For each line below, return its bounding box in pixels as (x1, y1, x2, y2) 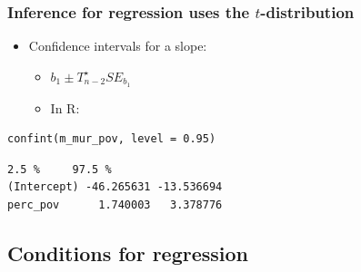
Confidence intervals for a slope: (28, 36, 207, 55)
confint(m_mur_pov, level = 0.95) (7, 132, 216, 146)
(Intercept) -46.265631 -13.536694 (7, 180, 223, 194)
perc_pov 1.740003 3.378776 (7, 199, 223, 212)
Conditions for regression (7, 239, 249, 267)
